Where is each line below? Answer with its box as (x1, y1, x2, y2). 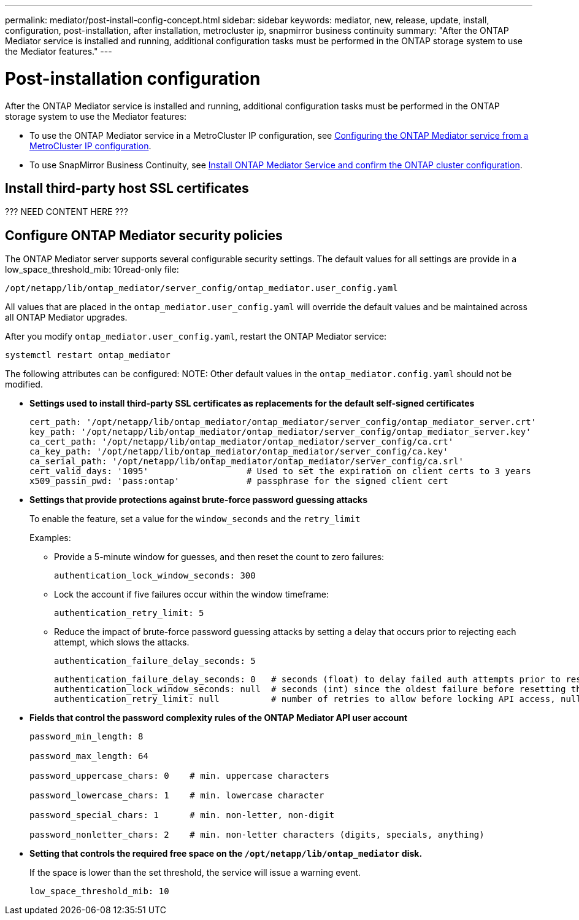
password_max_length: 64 (29, 751, 148, 762)
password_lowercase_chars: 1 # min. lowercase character (29, 790, 324, 801)
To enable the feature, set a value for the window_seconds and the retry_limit (29, 513, 361, 524)
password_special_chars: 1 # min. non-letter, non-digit (29, 810, 335, 821)
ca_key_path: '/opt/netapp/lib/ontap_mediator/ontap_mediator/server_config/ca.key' (29, 446, 448, 457)
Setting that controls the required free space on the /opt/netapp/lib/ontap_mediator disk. (29, 848, 423, 859)
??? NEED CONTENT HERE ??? (5, 206, 128, 217)
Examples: (29, 532, 71, 544)
